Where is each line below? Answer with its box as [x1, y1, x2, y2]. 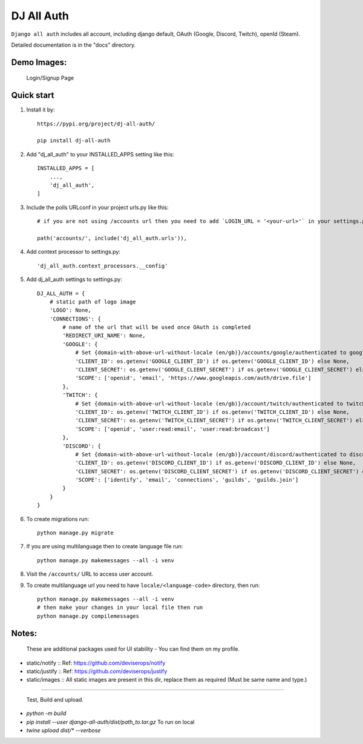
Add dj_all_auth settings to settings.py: [26, 276, 122, 283]
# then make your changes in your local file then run [37, 604, 203, 611]
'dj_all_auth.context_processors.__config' [37, 262, 168, 269]
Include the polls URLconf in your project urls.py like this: [26, 204, 169, 211]
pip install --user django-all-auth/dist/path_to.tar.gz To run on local [26, 718, 195, 725]
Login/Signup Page [26, 75, 74, 82]
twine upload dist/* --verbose [26, 726, 101, 734]
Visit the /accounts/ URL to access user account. [26, 570, 154, 578]
